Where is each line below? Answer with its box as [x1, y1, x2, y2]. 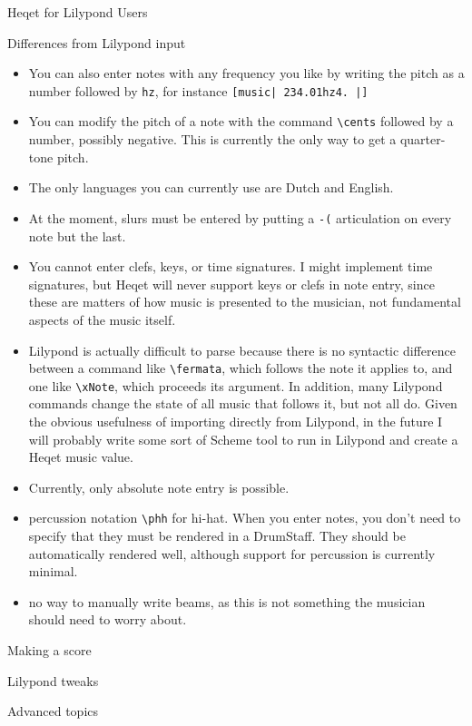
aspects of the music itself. [28, 309, 176, 329]
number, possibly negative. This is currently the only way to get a [28, 130, 397, 149]
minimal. [28, 562, 78, 581]
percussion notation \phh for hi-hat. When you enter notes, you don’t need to [28, 508, 461, 527]
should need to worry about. [28, 610, 187, 629]
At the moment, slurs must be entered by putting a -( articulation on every [28, 208, 452, 227]
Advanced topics [7, 701, 99, 721]
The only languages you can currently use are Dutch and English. [28, 178, 394, 197]
